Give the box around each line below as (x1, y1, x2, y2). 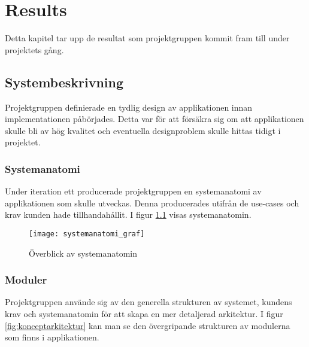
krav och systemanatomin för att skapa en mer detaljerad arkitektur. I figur (5, 307, 283, 319)
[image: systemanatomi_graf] (29, 229, 145, 238)
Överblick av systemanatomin (29, 246, 138, 259)
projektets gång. (5, 43, 64, 56)
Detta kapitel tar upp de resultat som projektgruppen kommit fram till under (5, 32, 290, 44)
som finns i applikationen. (5, 331, 99, 343)
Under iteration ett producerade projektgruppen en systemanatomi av (5, 185, 262, 197)
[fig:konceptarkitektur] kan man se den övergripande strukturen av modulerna (5, 319, 290, 331)
